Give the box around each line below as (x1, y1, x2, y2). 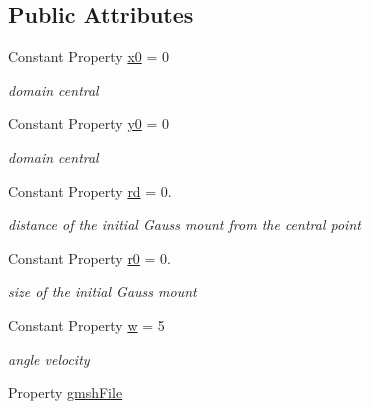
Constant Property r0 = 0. (8, 247, 171, 268)
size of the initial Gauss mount (8, 281, 197, 302)
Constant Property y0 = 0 (8, 113, 169, 134)
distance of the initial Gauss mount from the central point (8, 214, 361, 235)
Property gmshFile (8, 382, 123, 403)
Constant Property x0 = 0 (8, 46, 169, 67)
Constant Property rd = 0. (8, 180, 172, 201)
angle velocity (8, 348, 90, 369)
